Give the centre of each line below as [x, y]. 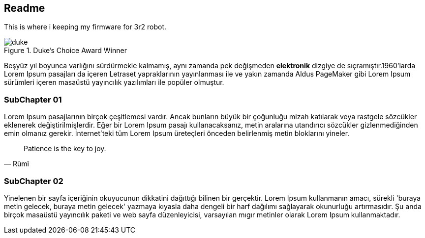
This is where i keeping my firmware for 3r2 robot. [85, 27]
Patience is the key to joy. [65, 149]
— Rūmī [16, 164]
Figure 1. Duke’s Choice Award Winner [65, 51]
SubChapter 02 [34, 181]
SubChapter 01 [33, 99]
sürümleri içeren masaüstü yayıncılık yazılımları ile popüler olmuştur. [114, 82]
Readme [25, 8]
